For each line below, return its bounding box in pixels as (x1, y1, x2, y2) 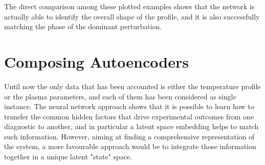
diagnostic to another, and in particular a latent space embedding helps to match (4, 121, 259, 132)
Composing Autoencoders (4, 51, 189, 72)
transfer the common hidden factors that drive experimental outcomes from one (4, 111, 254, 121)
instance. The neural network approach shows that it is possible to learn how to (4, 101, 254, 112)
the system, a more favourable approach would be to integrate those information (4, 141, 256, 152)
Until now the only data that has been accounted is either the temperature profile (4, 80, 261, 91)
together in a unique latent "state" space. (4, 151, 132, 162)
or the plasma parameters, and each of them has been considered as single (4, 91, 236, 101)
